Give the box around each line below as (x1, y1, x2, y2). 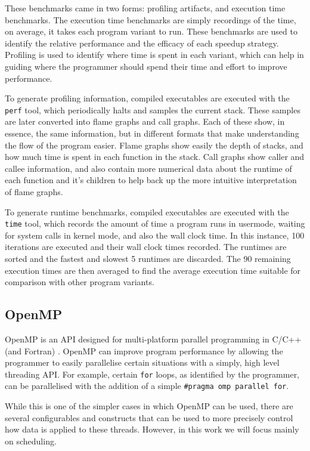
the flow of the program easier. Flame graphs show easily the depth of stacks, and (5, 138, 303, 151)
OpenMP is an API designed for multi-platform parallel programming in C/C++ (5, 332, 302, 345)
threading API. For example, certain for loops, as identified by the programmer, (5, 367, 300, 380)
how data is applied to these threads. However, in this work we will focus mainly (5, 423, 299, 435)
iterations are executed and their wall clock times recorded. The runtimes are (5, 240, 287, 253)
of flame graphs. (5, 185, 63, 197)
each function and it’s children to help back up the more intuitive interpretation (5, 174, 297, 186)
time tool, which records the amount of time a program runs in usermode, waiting (5, 217, 305, 230)
